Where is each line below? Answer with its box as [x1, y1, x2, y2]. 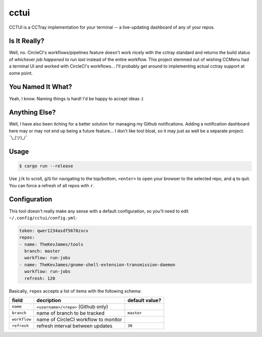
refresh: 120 [24, 275, 55, 281]
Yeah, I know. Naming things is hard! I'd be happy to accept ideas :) [9, 95, 144, 102]
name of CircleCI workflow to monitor [36, 316, 122, 323]
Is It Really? [9, 37, 45, 45]
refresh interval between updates [36, 322, 113, 329]
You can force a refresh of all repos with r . [9, 182, 95, 188]
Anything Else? [9, 108, 56, 117]
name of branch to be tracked [36, 309, 105, 316]
